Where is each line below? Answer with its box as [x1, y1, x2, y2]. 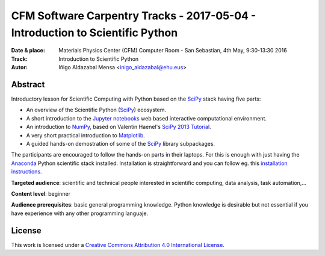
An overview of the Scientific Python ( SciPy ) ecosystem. [26, 106, 167, 114]
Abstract [11, 79, 45, 90]
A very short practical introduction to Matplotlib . [26, 131, 146, 139]
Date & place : [11, 47, 45, 54]
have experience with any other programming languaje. [11, 210, 149, 217]
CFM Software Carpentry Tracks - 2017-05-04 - [11, 9, 256, 22]
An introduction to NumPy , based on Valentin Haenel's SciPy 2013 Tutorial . [26, 123, 211, 131]
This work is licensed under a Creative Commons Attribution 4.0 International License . [11, 241, 225, 248]
